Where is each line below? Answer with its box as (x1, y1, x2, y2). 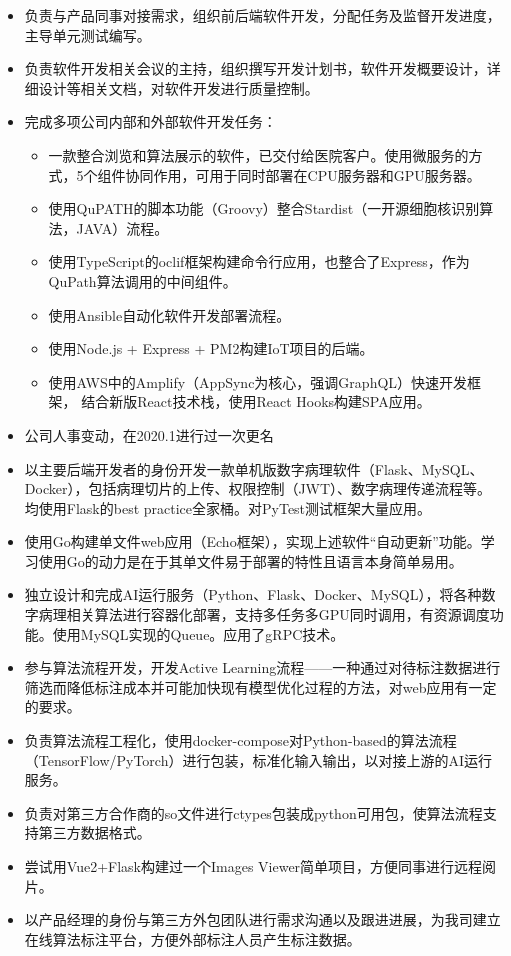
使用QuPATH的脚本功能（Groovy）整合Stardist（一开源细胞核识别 (48, 198, 480, 219)
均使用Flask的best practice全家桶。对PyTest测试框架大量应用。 (24, 497, 432, 518)
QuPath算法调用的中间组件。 (48, 270, 237, 291)
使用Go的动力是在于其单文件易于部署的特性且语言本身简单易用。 (38, 550, 463, 571)
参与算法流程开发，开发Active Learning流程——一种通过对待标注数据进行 (24, 657, 501, 678)
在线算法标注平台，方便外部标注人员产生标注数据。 (24, 928, 361, 949)
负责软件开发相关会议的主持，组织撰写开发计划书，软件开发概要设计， (24, 58, 487, 79)
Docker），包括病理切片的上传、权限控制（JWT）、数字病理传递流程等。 (24, 478, 492, 499)
